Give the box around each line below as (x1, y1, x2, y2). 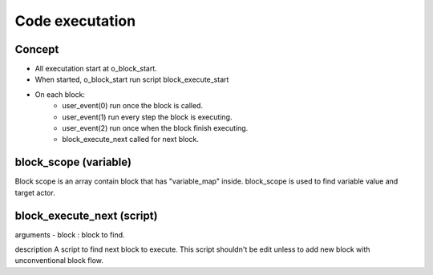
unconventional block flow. (14, 256, 104, 265)
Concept (14, 42, 59, 56)
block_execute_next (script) (14, 208, 158, 222)
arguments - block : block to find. (14, 229, 125, 240)
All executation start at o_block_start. (34, 64, 158, 74)
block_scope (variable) (14, 156, 132, 169)
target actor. (14, 188, 55, 197)
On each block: (34, 89, 86, 99)
